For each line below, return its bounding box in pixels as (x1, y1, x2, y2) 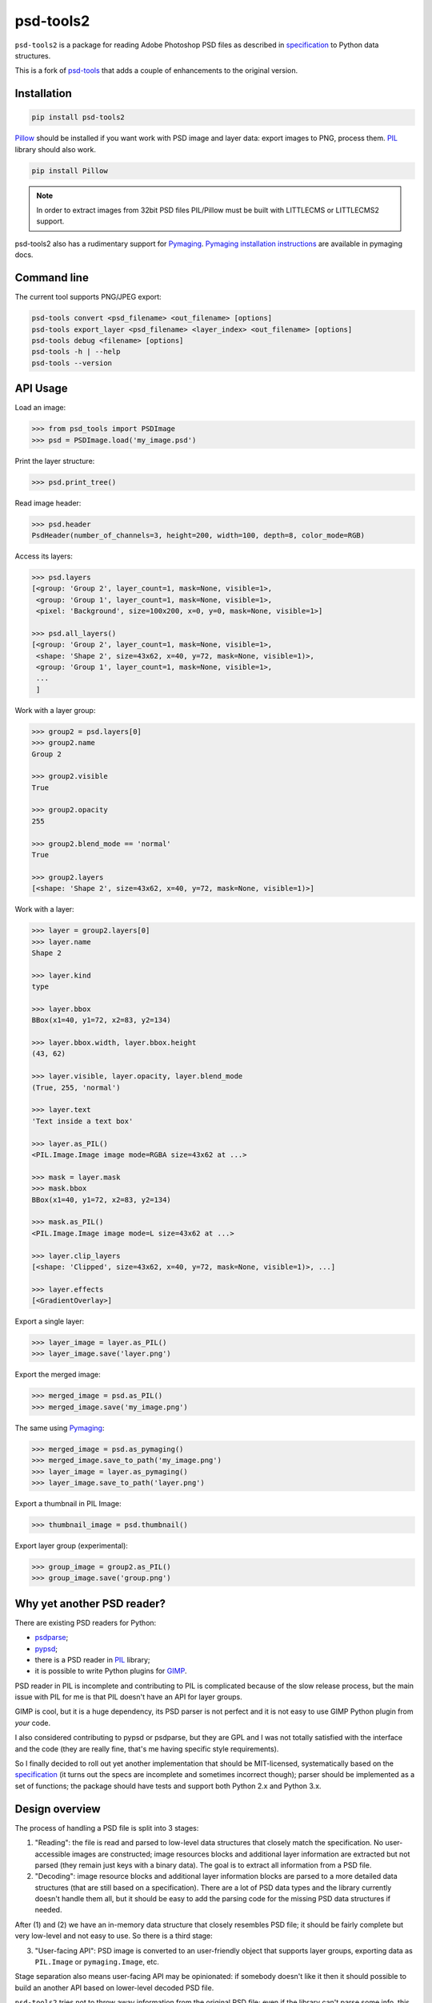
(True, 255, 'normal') (31, 1082, 121, 1092)
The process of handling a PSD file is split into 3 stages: (14, 1823, 199, 1832)
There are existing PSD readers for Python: (14, 1618, 157, 1627)
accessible (34, 1849, 71, 1859)
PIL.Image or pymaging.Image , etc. (34, 1957, 160, 1967)
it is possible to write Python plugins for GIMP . (34, 1666, 187, 1676)
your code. (14, 1718, 51, 1727)
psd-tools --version (31, 358, 112, 368)
